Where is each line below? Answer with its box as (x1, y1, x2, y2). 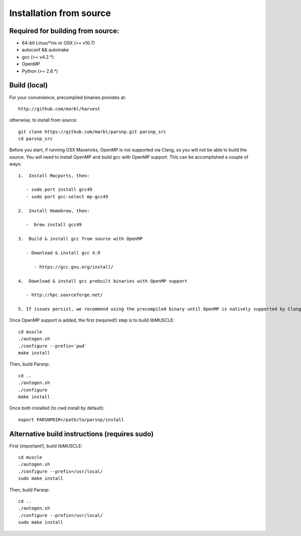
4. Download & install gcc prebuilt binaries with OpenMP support (18, 278, 188, 284)
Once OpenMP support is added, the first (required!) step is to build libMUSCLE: (9, 317, 175, 323)
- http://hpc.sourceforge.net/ (26, 292, 103, 298)
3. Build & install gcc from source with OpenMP (18, 236, 143, 242)
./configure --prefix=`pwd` (18, 343, 87, 349)
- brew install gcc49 (26, 222, 82, 228)
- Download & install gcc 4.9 (26, 250, 100, 255)
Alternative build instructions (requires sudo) (9, 430, 154, 438)
